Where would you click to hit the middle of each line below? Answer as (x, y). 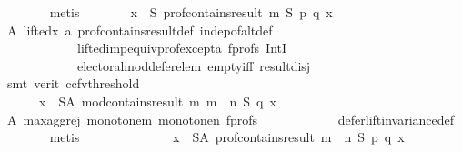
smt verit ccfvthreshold (73, 83)
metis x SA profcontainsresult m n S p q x (227, 137)
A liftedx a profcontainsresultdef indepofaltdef (140, 30)
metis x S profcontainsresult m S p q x (191, 12)
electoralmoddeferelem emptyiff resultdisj (194, 65)
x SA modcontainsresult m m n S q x (157, 101)
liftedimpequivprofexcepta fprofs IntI (182, 48)
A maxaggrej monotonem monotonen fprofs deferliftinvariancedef (231, 119)
